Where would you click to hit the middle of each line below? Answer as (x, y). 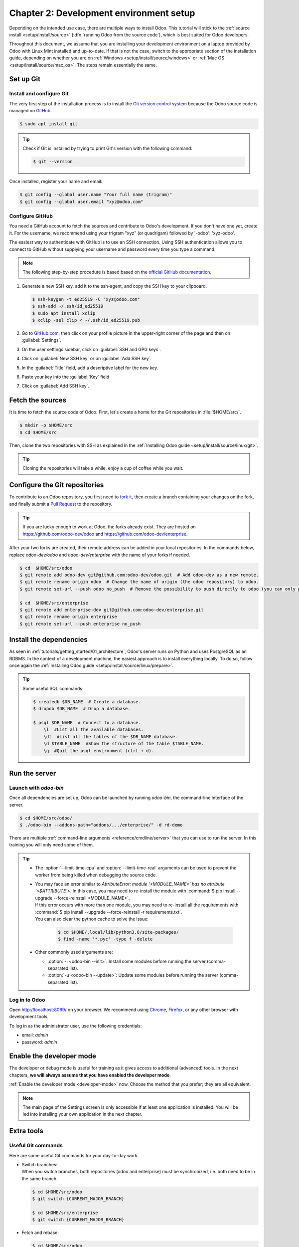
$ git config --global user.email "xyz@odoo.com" (81, 202)
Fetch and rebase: (40, 1233)
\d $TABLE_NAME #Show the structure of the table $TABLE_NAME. (124, 744)
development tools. (29, 1017)
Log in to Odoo (27, 1000)
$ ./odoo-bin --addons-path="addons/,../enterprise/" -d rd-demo (101, 825)
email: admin (35, 1035)
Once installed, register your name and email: (56, 182)
